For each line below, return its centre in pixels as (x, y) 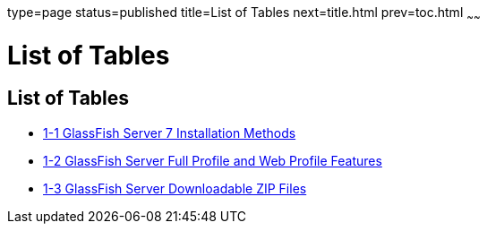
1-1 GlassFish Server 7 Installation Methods (170, 133)
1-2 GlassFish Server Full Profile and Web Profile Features (213, 160)
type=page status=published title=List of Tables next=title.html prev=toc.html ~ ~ (244, 14)
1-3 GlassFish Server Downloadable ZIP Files (175, 188)
